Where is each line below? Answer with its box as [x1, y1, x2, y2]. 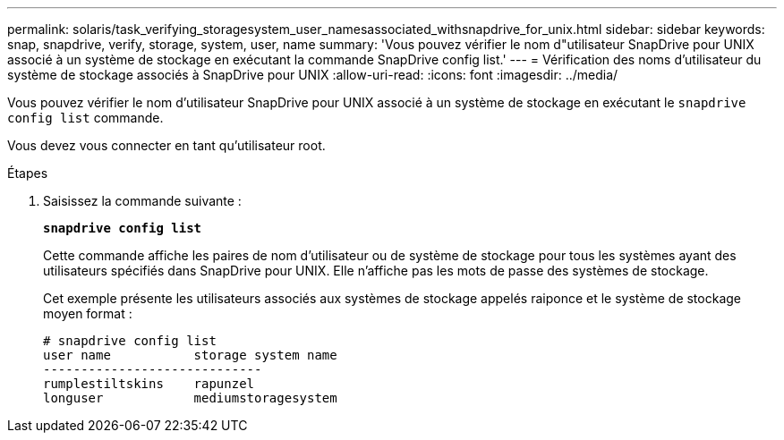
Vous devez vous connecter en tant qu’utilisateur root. [7, 138, 326, 153]
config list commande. [7, 110, 164, 125]
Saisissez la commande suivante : [43, 193, 242, 208]
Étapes [7, 165, 48, 181]
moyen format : [43, 306, 132, 321]
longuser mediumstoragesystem [43, 391, 337, 405]
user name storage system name [43, 348, 337, 362]
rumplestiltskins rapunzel [43, 377, 255, 391]
